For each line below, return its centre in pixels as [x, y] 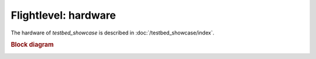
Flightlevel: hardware [63, 15]
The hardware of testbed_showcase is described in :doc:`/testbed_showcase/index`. [113, 33]
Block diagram [32, 45]
